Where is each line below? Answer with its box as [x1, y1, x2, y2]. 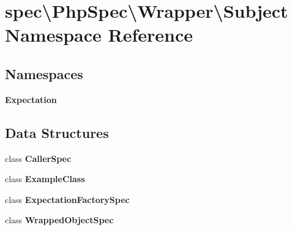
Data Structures [5, 123, 109, 142]
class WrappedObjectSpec [5, 213, 114, 226]
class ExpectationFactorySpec [5, 193, 130, 205]
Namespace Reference [5, 22, 193, 47]
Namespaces [5, 64, 83, 83]
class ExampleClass [5, 172, 85, 185]
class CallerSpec [5, 151, 72, 164]
